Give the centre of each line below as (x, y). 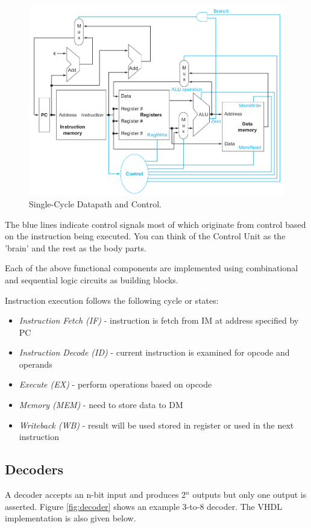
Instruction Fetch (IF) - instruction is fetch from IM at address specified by (159, 320)
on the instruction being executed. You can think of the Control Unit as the (145, 236)
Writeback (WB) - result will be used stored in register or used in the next (156, 425)
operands (36, 364)
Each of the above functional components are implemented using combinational (152, 268)
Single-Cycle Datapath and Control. (95, 203)
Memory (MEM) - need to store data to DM (101, 405)
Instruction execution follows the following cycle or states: (112, 300)
